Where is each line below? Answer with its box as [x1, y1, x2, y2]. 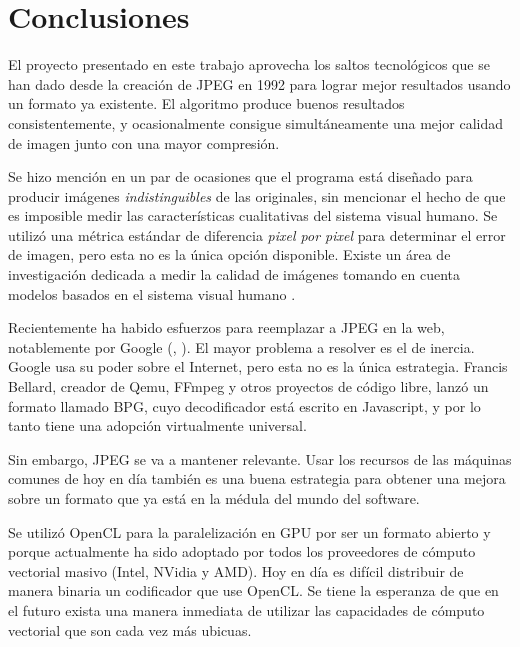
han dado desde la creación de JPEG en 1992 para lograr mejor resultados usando [8, 73, 511, 94]
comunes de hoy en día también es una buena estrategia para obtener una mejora [8, 468, 506, 489]
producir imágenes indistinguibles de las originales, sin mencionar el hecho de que [8, 185, 506, 206]
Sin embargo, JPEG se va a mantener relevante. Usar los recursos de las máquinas [8, 448, 512, 469]
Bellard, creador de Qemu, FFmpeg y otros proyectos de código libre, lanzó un [8, 376, 489, 397]
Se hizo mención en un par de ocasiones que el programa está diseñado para [8, 166, 473, 187]
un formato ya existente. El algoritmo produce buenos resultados [8, 93, 405, 114]
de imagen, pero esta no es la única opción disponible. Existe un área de [8, 244, 451, 265]
